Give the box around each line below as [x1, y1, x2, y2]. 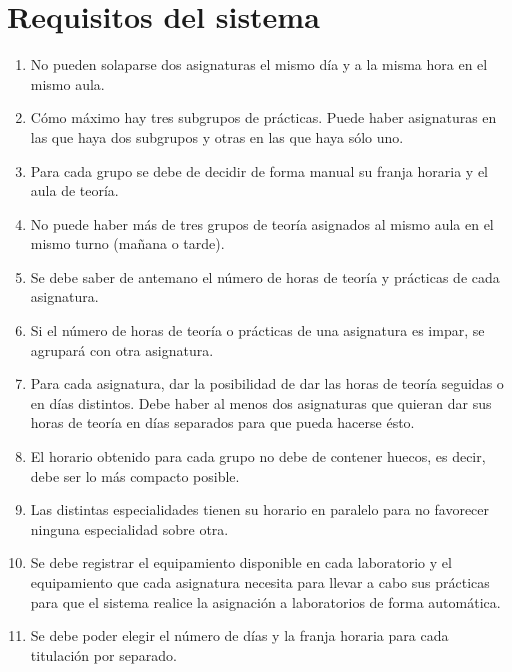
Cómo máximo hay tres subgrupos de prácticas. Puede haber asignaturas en [30, 107, 497, 128]
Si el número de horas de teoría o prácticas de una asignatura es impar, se [30, 320, 485, 341]
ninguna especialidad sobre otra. [30, 518, 229, 539]
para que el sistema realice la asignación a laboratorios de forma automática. [30, 591, 501, 612]
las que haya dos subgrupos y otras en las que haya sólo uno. [30, 126, 404, 147]
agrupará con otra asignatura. [30, 339, 214, 360]
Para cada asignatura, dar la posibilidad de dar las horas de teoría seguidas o [30, 373, 504, 394]
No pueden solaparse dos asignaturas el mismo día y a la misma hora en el [30, 54, 488, 75]
